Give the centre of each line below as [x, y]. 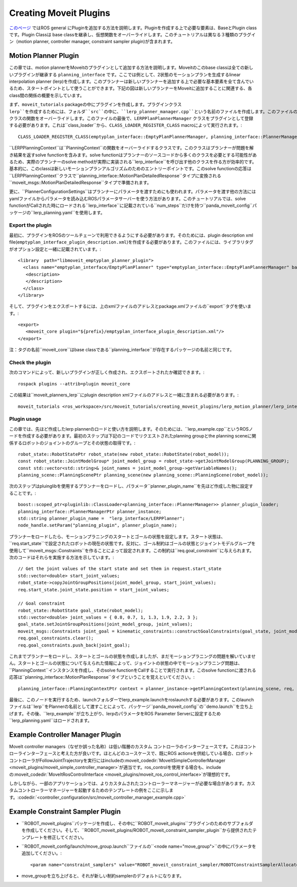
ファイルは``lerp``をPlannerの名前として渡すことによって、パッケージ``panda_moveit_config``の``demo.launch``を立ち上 [131, 706]
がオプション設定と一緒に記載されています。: [55, 249]
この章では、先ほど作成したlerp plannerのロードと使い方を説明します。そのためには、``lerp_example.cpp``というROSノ [131, 429]
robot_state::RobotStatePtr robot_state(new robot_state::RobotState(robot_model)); [124, 454]
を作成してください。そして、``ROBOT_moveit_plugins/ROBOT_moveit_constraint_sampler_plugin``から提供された [137, 830]
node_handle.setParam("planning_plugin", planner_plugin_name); [98, 525]
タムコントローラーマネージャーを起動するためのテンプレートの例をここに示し [89, 790]
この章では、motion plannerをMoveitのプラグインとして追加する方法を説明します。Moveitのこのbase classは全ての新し [131, 67]
